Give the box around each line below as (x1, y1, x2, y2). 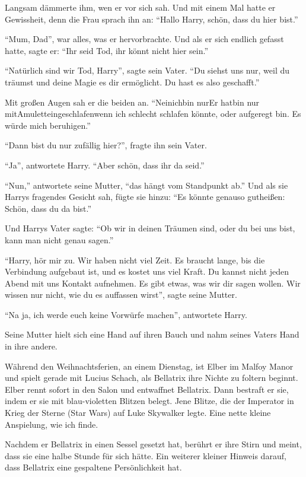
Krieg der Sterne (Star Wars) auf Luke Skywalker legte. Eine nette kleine (5, 406, 271, 419)
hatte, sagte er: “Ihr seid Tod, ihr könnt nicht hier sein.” (5, 44, 208, 56)
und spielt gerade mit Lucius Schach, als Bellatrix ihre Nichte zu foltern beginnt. (5, 371, 298, 384)
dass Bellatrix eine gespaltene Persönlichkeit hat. (5, 461, 182, 473)
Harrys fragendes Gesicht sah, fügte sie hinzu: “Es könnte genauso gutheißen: (5, 190, 285, 203)
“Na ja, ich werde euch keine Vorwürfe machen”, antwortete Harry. (5, 308, 247, 320)
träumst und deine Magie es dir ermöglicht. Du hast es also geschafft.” (5, 75, 260, 88)
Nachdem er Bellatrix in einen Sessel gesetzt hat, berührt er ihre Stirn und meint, (5, 438, 302, 450)
